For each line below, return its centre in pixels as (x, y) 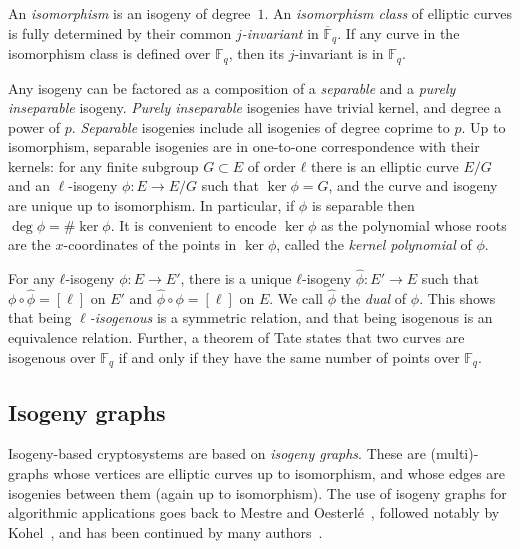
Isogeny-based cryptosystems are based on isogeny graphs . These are (217, 453)
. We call (296, 297)
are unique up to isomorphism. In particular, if (151, 205)
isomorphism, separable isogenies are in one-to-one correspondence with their (244, 146)
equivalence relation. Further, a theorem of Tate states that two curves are (236, 337)
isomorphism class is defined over (109, 53)
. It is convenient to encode (193, 224)
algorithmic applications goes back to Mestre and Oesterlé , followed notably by (254, 512)
